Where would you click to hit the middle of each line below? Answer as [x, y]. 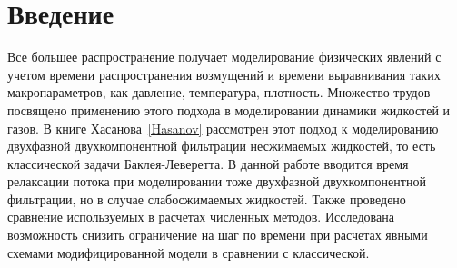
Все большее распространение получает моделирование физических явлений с [224, 57]
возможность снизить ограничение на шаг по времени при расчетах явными [218, 235]
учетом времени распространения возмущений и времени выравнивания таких [224, 74]
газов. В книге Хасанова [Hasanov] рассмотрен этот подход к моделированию [223, 128]
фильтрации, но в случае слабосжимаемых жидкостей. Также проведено [207, 199]
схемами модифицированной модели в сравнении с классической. [189, 252]
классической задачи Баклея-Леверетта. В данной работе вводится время [208, 163]
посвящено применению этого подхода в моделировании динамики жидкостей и [229, 109]
